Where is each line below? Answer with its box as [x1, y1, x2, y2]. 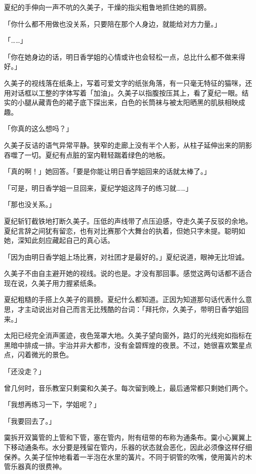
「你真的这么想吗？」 [4, 123, 73, 134]
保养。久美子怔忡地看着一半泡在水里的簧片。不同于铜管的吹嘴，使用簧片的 [4, 451, 245, 462]
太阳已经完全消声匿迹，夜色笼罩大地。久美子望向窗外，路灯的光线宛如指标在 [4, 330, 252, 340]
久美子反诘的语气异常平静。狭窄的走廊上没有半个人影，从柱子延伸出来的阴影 [4, 139, 252, 150]
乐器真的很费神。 [10, 461, 66, 472]
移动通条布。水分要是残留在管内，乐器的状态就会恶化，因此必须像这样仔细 [10, 442, 252, 452]
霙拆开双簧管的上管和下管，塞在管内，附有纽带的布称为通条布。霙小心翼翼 [4, 432, 245, 442]
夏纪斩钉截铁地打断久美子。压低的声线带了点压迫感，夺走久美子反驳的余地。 [4, 215, 252, 226]
